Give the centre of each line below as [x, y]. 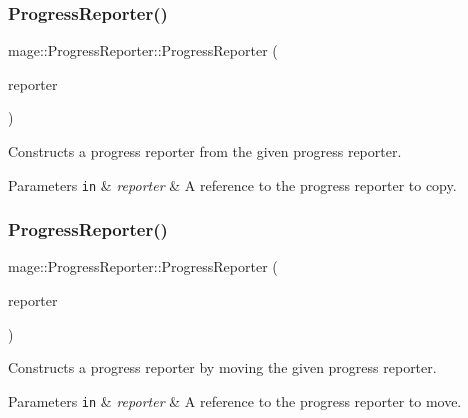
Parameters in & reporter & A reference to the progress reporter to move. [235, 400]
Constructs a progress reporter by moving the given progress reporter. [222, 367]
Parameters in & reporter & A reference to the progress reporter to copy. [232, 184]
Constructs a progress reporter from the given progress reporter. [205, 151]
